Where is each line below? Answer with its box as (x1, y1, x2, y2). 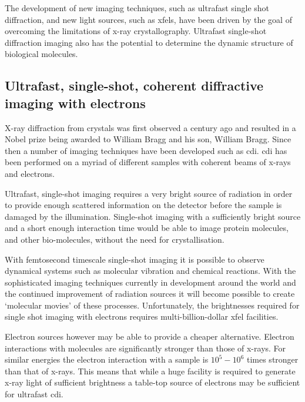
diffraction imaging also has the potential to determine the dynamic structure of (5, 36, 293, 48)
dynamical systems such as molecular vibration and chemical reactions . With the (5, 264, 296, 277)
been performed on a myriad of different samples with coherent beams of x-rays (5, 156, 291, 168)
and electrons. (5, 167, 55, 179)
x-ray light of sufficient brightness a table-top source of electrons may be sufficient (5, 376, 300, 388)
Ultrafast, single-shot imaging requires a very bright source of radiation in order (5, 187, 293, 199)
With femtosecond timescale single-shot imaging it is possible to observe (5, 253, 264, 265)
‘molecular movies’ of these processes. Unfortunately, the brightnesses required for (5, 299, 300, 311)
